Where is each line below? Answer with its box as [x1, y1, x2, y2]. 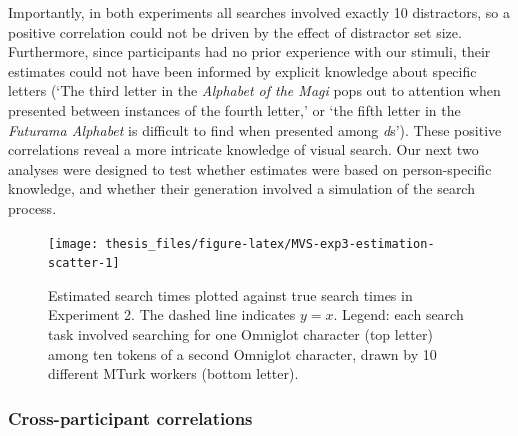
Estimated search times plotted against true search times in [48, 284, 413, 305]
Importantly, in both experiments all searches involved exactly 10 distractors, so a [8, 2, 510, 22]
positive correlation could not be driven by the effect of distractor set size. [8, 21, 462, 42]
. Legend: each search [333, 304, 464, 325]
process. [8, 197, 57, 218]
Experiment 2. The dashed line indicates [48, 304, 296, 325]
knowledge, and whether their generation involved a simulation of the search [8, 178, 475, 199]
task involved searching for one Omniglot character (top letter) [48, 324, 433, 345]
